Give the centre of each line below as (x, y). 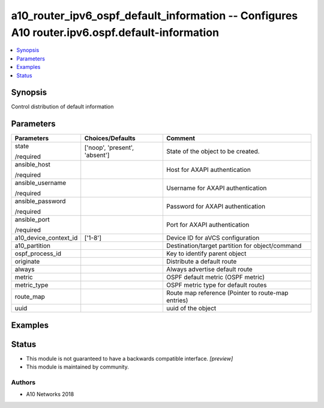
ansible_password (40, 201)
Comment (180, 138)
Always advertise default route (209, 270)
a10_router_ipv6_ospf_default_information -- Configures (154, 16)
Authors (23, 382)
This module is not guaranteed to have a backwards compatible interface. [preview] (130, 358)
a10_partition (33, 246)
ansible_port (32, 220)
